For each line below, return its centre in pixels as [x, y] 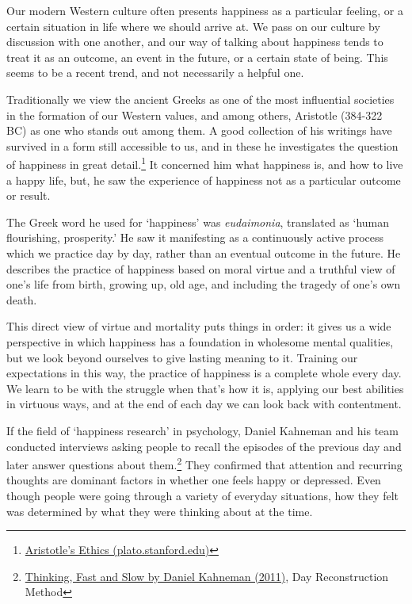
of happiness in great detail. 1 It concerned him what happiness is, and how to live [205, 163]
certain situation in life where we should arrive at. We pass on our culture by [193, 26]
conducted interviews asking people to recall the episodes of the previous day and [204, 446]
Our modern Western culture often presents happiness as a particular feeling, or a [205, 10]
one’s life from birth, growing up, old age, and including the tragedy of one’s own [204, 284]
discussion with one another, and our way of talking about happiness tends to [195, 42]
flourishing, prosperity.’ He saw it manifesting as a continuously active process [195, 237]
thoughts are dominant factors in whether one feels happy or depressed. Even [194, 480]
